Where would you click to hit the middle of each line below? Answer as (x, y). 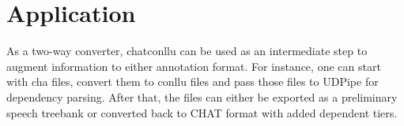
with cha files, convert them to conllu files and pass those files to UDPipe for (193, 82)
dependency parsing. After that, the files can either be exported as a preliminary (202, 96)
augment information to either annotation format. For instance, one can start (194, 66)
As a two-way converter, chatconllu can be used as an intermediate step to (187, 51)
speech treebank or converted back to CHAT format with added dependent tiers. (202, 112)
